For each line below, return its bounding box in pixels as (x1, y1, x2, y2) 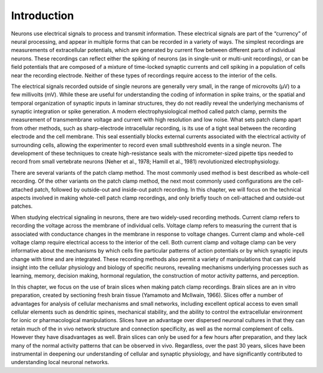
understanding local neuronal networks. (11, 359, 109, 366)
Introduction (11, 9, 74, 22)
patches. (11, 202, 33, 210)
